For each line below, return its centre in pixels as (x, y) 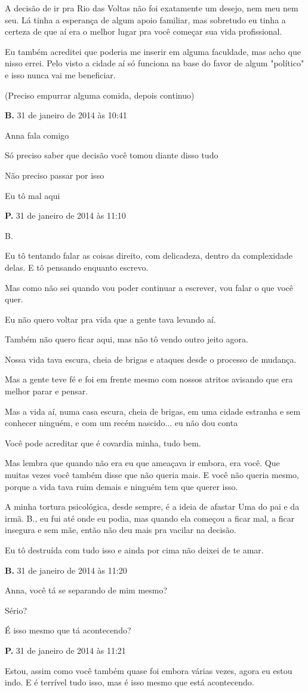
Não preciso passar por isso (55, 175)
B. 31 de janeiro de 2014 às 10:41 (66, 115)
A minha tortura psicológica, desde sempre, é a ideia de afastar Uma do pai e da (152, 506)
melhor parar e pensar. (47, 391)
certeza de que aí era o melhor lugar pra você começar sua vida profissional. (144, 31)
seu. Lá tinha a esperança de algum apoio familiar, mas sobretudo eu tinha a (145, 19)
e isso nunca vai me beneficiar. (60, 74)
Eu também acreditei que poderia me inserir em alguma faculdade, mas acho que (153, 51)
